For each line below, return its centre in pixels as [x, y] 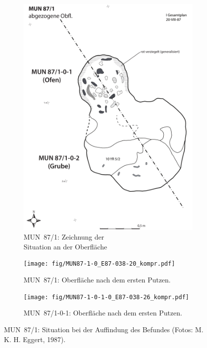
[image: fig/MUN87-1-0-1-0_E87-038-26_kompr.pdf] [106, 297]
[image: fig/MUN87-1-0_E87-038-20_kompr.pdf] [99, 264]
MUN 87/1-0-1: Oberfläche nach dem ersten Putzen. [103, 313]
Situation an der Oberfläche [65, 246]
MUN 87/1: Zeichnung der [64, 237]
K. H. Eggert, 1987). [35, 339]
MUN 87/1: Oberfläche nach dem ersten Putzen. [97, 280]
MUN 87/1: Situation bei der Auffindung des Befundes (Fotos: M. [104, 329]
